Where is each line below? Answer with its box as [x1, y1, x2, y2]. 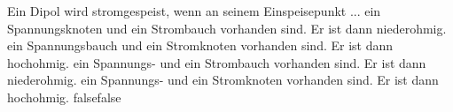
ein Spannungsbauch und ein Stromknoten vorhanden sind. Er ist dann [7, 36, 394, 55]
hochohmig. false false [7, 87, 121, 106]
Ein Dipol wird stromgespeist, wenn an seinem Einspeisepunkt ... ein [7, 2, 381, 19]
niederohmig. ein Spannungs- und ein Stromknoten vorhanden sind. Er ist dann [7, 71, 439, 89]
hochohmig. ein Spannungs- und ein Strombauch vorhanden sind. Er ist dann [7, 53, 426, 71]
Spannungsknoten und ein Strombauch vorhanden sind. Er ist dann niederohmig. [7, 19, 447, 37]
